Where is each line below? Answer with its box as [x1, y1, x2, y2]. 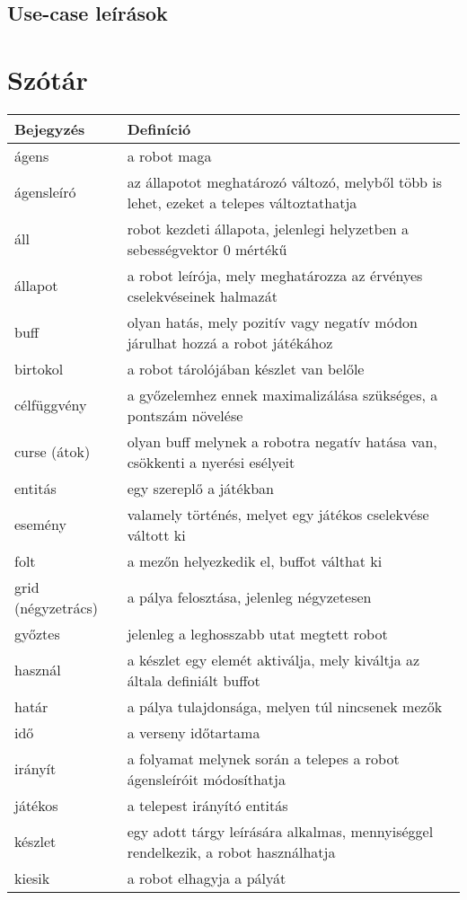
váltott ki [127, 524, 186, 545]
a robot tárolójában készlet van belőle [127, 357, 365, 379]
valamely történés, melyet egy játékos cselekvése [127, 503, 429, 525]
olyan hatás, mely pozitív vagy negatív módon [127, 311, 418, 332]
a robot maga [127, 145, 212, 166]
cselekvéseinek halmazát [127, 285, 278, 306]
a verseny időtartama [127, 721, 260, 743]
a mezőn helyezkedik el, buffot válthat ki [127, 550, 383, 571]
